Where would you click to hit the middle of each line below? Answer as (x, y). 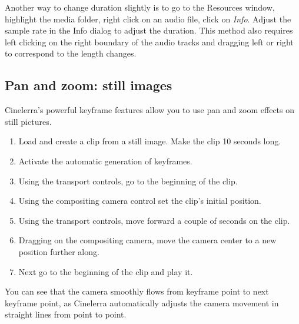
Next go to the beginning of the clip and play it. (106, 271)
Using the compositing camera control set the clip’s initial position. (140, 201)
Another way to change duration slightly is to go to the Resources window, (140, 7)
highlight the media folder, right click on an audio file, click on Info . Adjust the (148, 19)
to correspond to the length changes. (71, 53)
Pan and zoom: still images (89, 85)
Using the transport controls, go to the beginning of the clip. (128, 181)
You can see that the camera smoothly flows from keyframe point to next (137, 291)
